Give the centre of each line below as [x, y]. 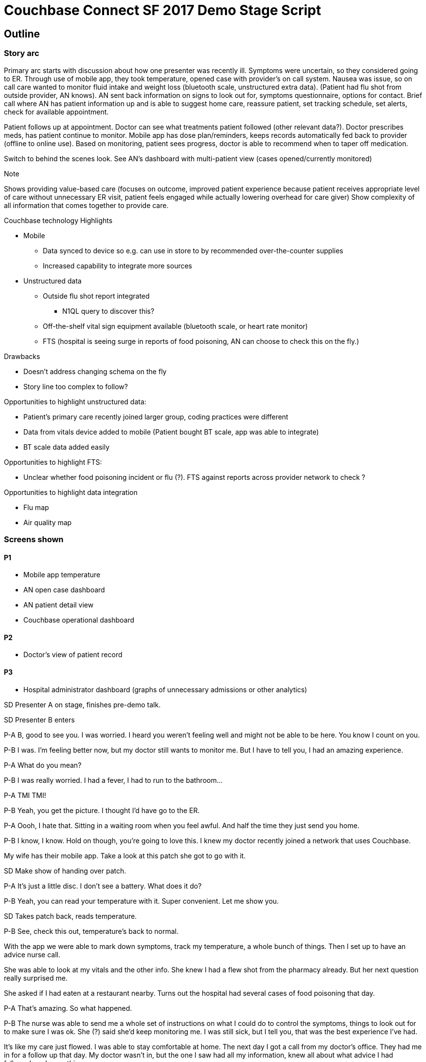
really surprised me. [36, 978]
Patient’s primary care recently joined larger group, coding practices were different [156, 417]
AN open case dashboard [64, 590]
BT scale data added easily [67, 447]
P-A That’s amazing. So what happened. [68, 1008]
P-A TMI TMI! [25, 795]
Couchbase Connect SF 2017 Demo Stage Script [163, 10]
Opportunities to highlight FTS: [53, 462]
